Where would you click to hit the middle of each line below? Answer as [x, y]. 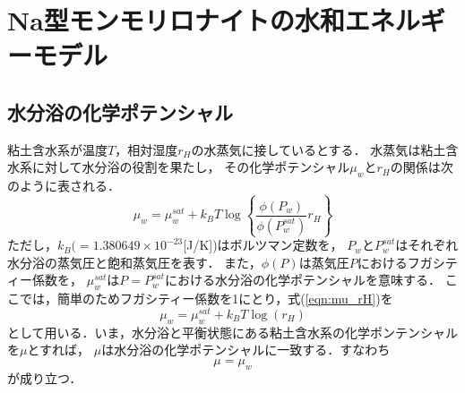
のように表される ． [64, 186]
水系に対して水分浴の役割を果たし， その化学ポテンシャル [179, 167]
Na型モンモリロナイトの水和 [176, 20]
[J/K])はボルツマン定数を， [263, 245]
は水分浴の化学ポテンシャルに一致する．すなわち [246, 350]
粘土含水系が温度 [57, 149]
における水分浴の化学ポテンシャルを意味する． [303, 280]
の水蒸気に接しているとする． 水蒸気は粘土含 [325, 149]
